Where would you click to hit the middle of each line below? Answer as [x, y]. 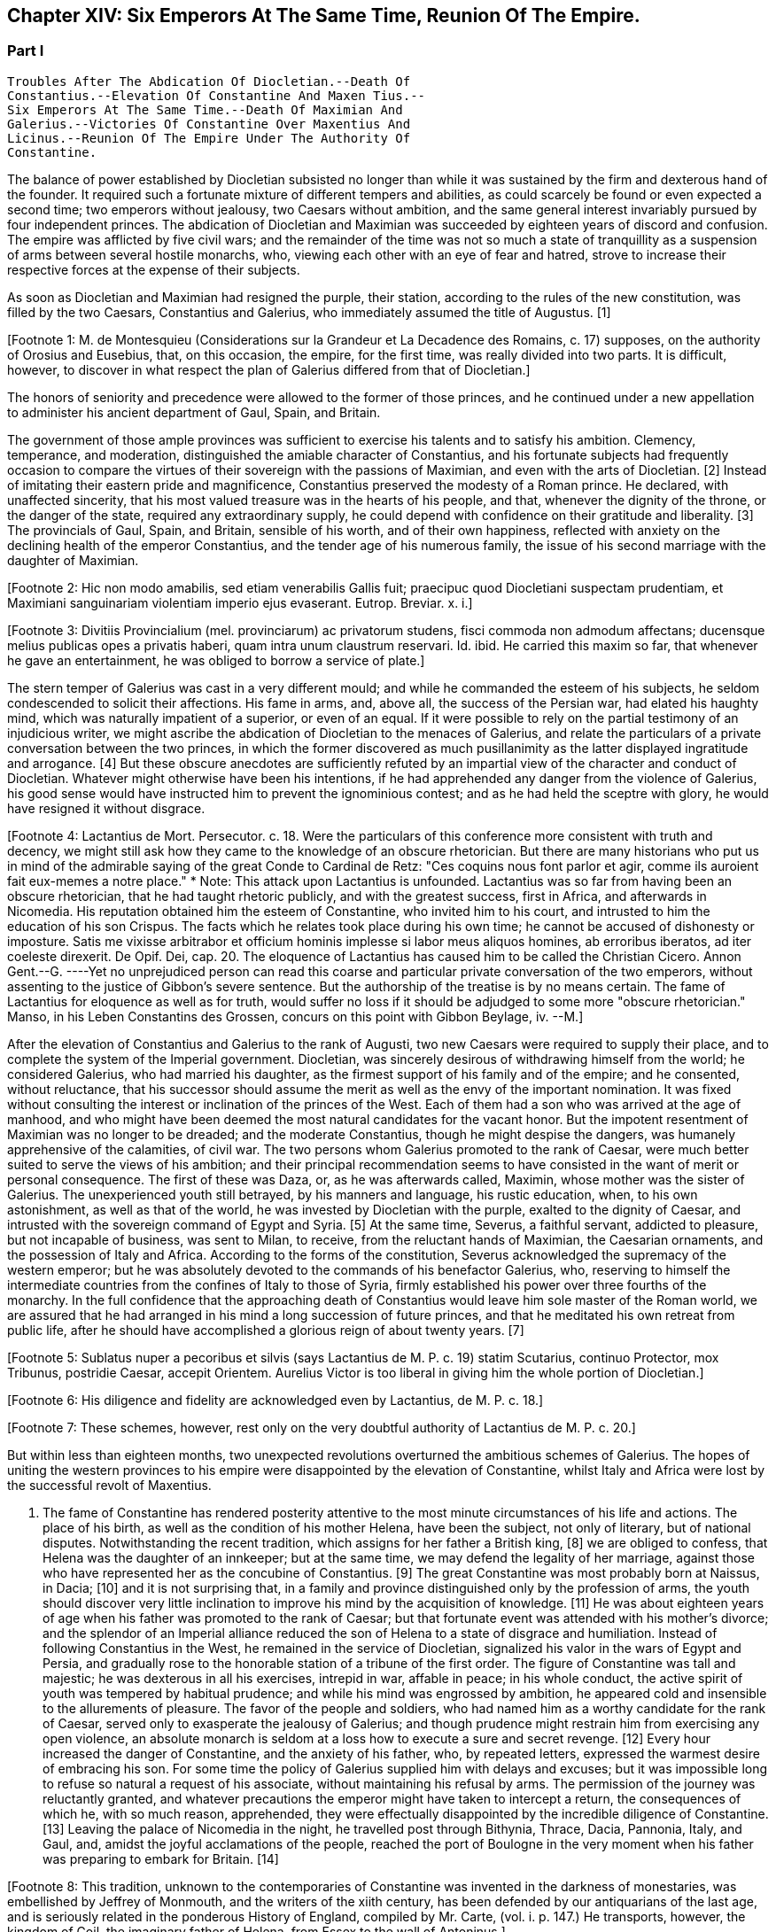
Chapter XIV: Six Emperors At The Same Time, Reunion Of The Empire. [324, 16]
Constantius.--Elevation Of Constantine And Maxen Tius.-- [217, 95]
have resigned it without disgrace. [106, 808]
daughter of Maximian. [73, 560]
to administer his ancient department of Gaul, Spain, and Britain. [194, 412]
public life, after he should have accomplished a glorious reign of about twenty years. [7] [266, 1330]
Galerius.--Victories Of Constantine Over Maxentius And [209, 124]
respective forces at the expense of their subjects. [154, 269]
